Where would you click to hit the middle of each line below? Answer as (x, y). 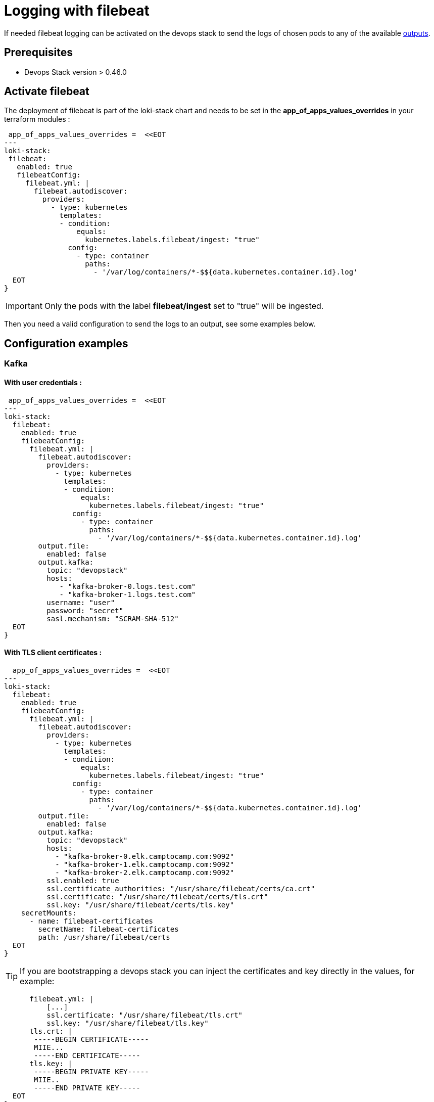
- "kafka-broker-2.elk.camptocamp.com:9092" (145, 872)
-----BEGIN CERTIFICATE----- (91, 1039)
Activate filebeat (47, 91)
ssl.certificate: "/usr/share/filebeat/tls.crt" (145, 1015)
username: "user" (81, 602)
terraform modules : (37, 119)
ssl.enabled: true (83, 880)
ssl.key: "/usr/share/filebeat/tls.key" (128, 1023)
